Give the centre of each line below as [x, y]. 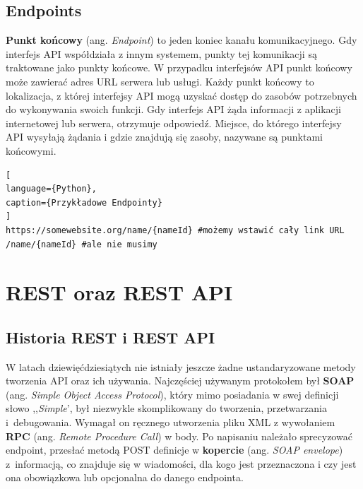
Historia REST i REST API [111, 337]
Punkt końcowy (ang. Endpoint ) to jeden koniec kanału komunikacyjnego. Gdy [181, 40]
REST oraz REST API [119, 292]
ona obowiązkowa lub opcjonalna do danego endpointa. [125, 477]
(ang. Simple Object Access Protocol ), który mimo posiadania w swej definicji [172, 394]
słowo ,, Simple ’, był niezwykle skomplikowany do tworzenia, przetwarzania [166, 408]
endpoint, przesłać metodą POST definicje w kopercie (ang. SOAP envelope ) [174, 450]
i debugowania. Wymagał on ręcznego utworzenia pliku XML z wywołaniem [171, 422]
